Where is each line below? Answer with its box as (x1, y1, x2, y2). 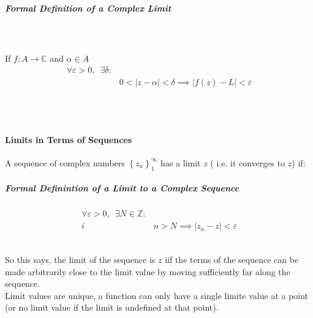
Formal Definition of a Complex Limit (5, 2, 172, 15)
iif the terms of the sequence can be (165, 253, 299, 265)
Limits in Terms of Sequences (5, 133, 132, 146)
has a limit (160, 156, 201, 169)
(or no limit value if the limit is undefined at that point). (5, 301, 219, 314)
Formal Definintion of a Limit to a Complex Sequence (5, 182, 239, 194)
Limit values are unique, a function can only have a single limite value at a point (5, 289, 309, 301)
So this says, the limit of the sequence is (5, 253, 156, 265)
